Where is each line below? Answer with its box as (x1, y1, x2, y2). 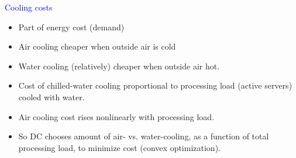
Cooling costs (5, 1, 53, 13)
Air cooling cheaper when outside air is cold (18, 40, 176, 52)
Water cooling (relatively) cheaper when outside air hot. (18, 59, 220, 72)
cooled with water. (18, 90, 85, 103)
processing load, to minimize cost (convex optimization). (18, 141, 221, 153)
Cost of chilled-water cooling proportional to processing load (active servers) (18, 79, 292, 92)
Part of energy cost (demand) (18, 20, 125, 33)
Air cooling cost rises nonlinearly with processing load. (18, 110, 215, 122)
